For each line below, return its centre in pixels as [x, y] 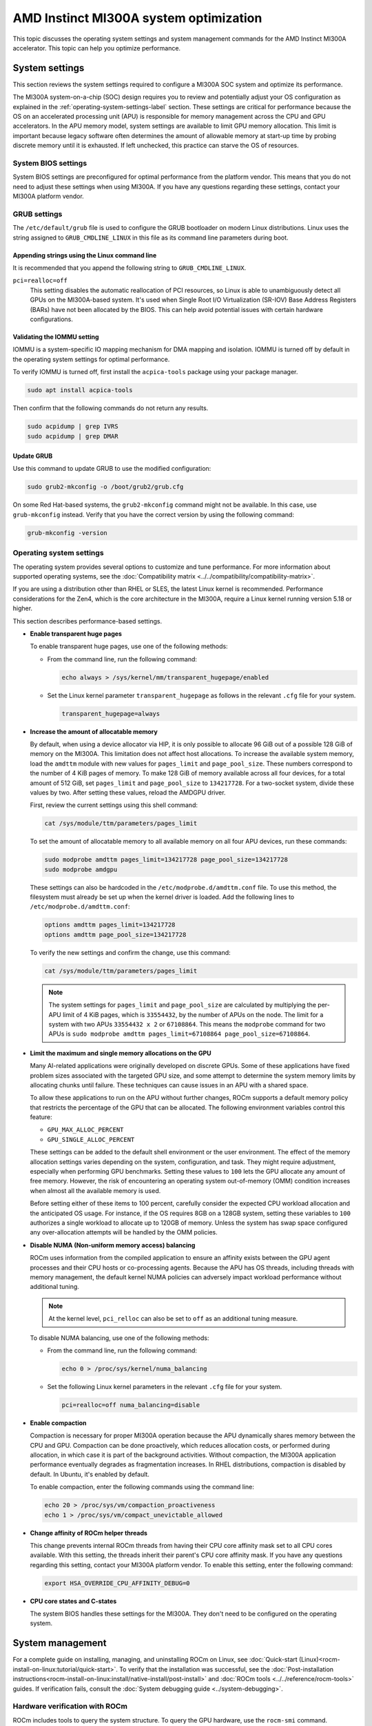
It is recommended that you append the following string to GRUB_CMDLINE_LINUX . [130, 268]
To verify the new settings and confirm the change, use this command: [130, 952]
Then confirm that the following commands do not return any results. [111, 408]
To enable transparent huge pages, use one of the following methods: [129, 646]
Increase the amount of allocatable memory [94, 731]
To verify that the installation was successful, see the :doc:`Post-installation [227, 1669]
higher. [23, 608]
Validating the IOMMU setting [56, 337]
